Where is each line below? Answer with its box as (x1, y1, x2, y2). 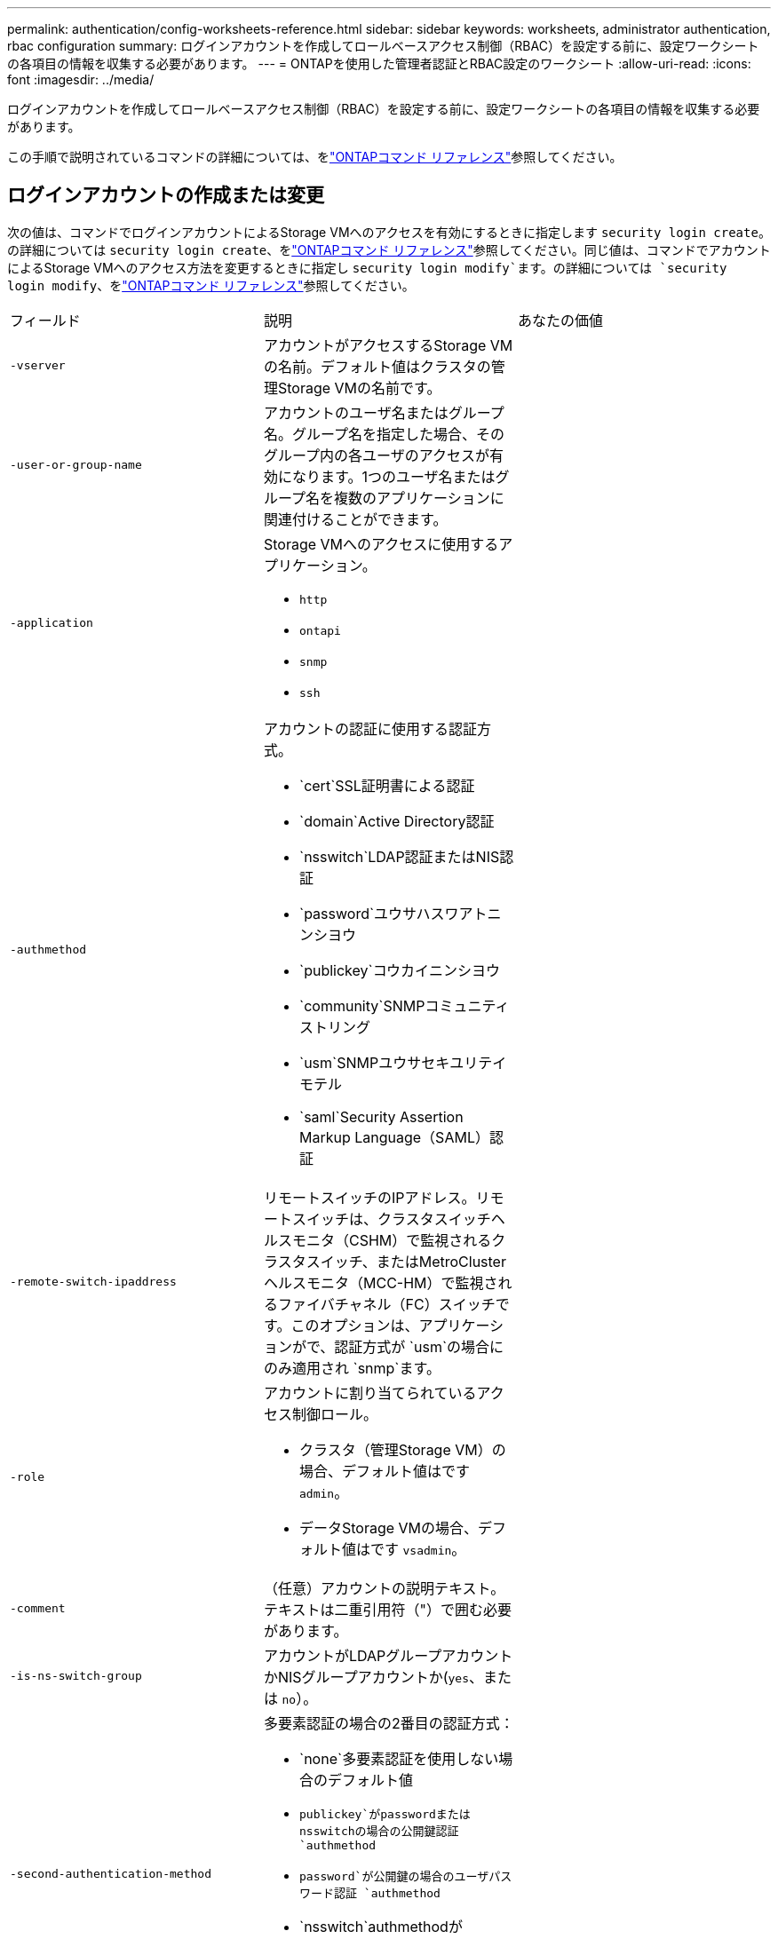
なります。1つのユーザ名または (291, 467, 496, 486)
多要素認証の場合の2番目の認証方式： (263, 1713, 514, 1732)
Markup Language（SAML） (298, 1128, 489, 1146)
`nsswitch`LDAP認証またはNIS (298, 847, 500, 866)
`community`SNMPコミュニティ (298, 996, 510, 1015)
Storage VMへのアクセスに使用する (263, 534, 499, 553)
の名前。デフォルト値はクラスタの (263, 357, 491, 376)
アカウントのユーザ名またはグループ (263, 403, 504, 422)
